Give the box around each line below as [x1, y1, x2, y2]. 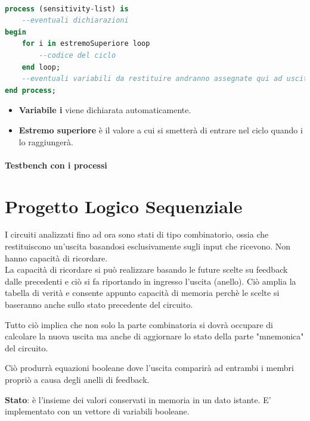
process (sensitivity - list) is [5, 4, 129, 13]
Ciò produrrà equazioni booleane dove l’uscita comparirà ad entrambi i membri [5, 361, 294, 374]
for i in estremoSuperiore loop [21, 39, 150, 48]
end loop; [21, 63, 61, 71]
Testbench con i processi [5, 158, 107, 171]
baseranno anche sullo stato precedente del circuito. [5, 298, 193, 310]
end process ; [5, 86, 56, 95]
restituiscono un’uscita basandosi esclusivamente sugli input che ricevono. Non [5, 240, 291, 252]
